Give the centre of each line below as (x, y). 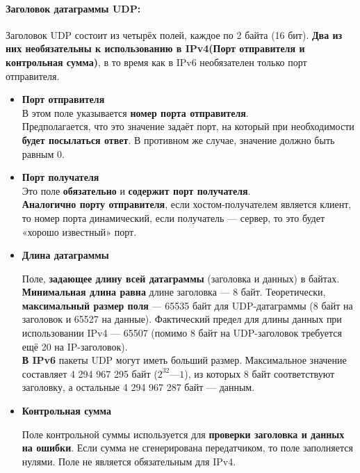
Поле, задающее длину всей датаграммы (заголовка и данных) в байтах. (181, 278)
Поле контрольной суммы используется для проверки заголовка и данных (183, 434)
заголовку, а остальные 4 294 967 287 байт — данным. (138, 387)
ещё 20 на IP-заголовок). (75, 346)
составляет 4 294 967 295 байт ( (90, 373)
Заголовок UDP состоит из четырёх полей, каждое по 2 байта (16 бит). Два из (174, 34)
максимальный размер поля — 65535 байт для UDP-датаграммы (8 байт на (187, 305)
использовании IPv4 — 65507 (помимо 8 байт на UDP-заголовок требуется (182, 333)
